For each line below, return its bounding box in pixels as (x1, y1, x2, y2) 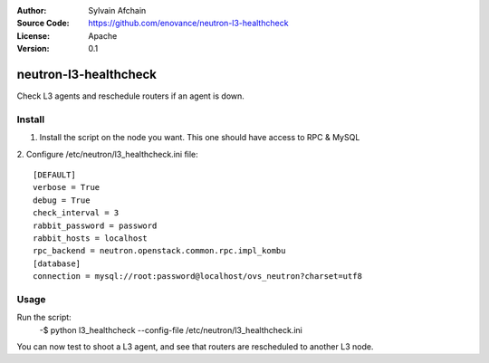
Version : (16, 43, 50, 54)
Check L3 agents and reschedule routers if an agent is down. (16, 91, 244, 101)
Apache (88, 30, 118, 41)
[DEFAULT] (33, 170, 76, 180)
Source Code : (16, 18, 70, 29)
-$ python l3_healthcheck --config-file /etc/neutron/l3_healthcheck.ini (39, 324, 302, 335)
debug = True (33, 195, 91, 205)
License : (16, 30, 50, 41)
